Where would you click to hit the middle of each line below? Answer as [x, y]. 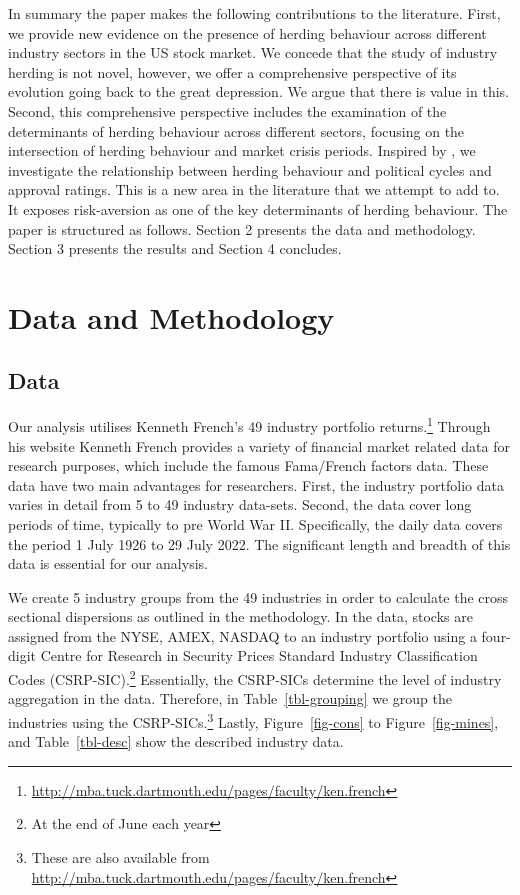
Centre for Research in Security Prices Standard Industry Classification [259, 655]
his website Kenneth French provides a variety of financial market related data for [259, 445]
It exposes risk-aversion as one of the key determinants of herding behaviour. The [258, 208]
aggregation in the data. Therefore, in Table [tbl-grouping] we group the [230, 698]
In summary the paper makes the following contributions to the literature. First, [254, 13]
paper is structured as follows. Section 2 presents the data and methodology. [242, 228]
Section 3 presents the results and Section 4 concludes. [175, 248]
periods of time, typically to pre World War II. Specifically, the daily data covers [255, 523]
